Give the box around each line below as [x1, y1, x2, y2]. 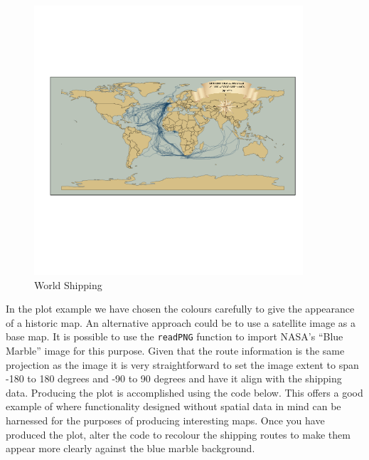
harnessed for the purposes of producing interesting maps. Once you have [6, 412, 325, 427]
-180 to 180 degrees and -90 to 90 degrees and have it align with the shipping [6, 371, 342, 386]
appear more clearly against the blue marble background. [6, 441, 255, 456]
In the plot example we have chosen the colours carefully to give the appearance [6, 301, 355, 316]
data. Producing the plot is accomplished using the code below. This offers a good [6, 385, 363, 399]
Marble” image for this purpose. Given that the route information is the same [6, 343, 345, 357]
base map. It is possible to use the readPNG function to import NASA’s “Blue [6, 329, 343, 344]
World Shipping [34, 277, 102, 292]
